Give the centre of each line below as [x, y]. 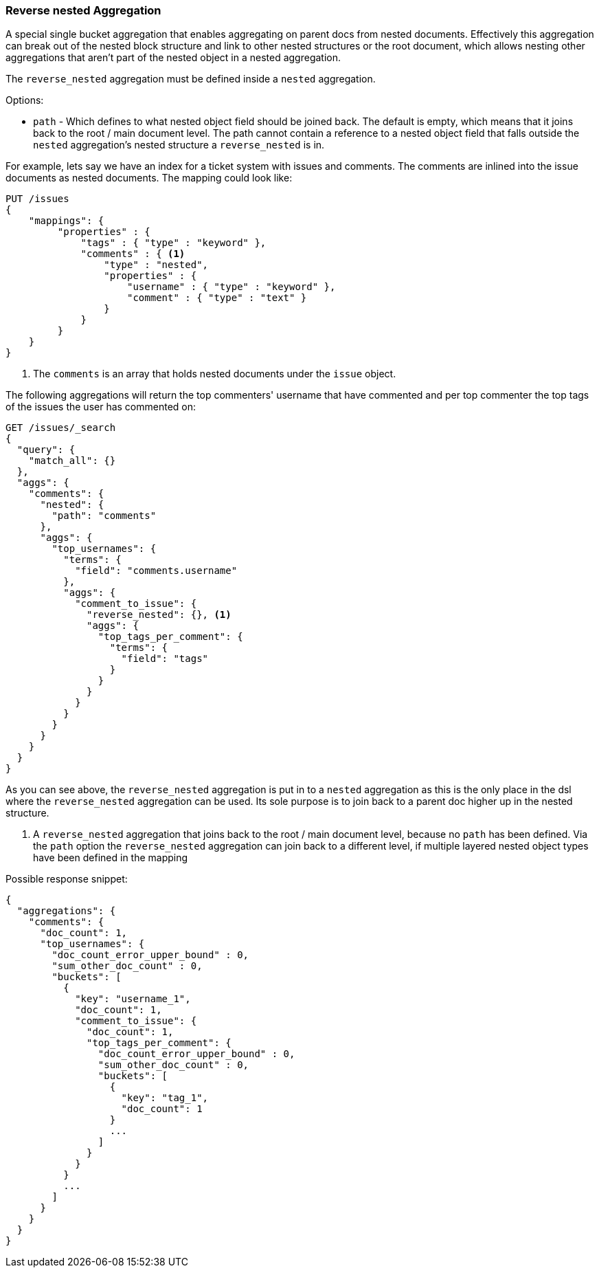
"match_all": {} [72, 461]
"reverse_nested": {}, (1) [159, 615]
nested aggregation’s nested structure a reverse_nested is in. [179, 145]
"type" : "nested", [156, 265]
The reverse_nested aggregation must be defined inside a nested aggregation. [191, 79]
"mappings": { [66, 221]
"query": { [46, 450]
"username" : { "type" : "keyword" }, [231, 287]
